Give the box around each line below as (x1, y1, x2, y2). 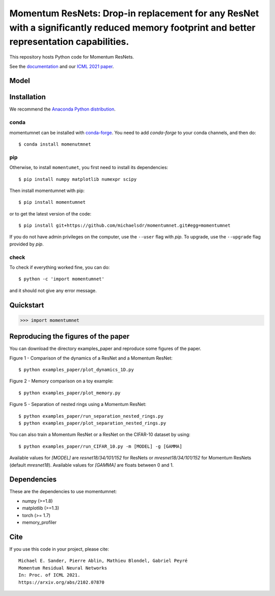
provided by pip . (9, 241, 44, 247)
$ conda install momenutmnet (18, 141, 91, 147)
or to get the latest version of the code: (9, 210, 92, 216)
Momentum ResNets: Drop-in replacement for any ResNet (9, 8, 259, 19)
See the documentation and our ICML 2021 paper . (9, 63, 114, 69)
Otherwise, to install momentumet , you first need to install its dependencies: (9, 165, 168, 171)
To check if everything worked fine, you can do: (9, 264, 110, 270)
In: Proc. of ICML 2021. (18, 572, 80, 578)
